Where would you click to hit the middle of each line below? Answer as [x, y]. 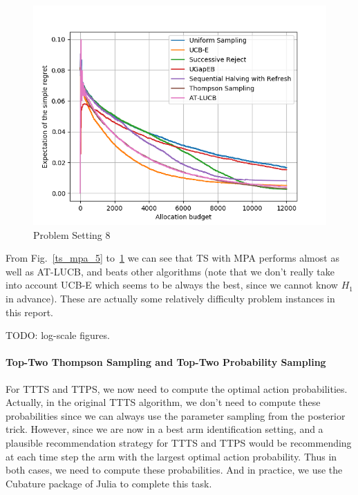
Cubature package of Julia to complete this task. [109, 483]
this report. [30, 312]
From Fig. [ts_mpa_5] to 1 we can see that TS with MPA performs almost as [172, 258]
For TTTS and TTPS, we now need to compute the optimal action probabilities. [177, 388]
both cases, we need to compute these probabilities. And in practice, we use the [174, 470]
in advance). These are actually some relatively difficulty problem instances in [170, 298]
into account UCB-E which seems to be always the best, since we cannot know [172, 285]
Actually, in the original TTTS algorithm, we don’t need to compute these [163, 402]
